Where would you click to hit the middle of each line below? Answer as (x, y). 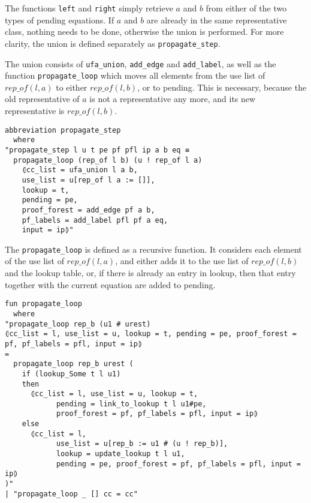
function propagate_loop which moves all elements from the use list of (135, 75)
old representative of (42, 99)
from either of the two (246, 8)
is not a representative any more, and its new (173, 99)
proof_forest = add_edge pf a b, (88, 210)
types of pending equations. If (60, 20)
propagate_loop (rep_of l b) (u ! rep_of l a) (108, 160)
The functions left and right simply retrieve (89, 8)
